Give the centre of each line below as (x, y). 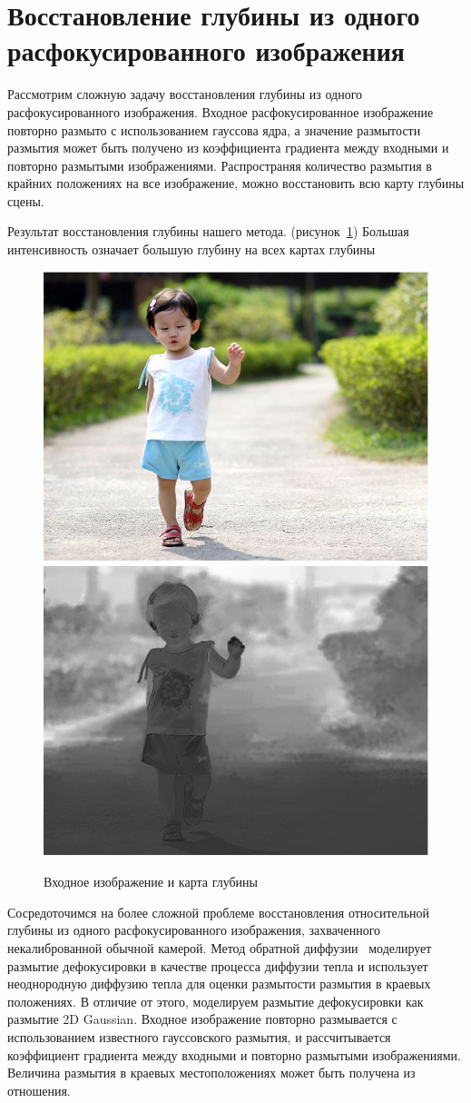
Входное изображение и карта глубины (151, 882)
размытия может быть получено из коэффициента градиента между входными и (228, 148)
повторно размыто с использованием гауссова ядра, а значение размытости (214, 129)
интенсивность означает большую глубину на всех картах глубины (191, 249)
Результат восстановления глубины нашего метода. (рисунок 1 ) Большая (208, 231)
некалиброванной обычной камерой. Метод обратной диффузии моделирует (220, 948)
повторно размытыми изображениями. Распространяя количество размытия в (220, 165)
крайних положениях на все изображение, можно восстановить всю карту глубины (236, 183)
